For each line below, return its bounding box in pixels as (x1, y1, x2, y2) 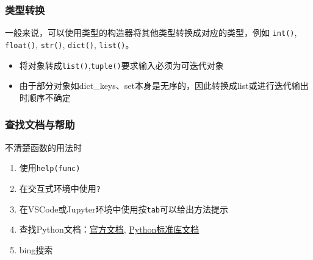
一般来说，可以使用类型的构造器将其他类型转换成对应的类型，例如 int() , (5, 26, 297, 39)
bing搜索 (19, 243, 53, 256)
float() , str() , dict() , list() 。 (5, 38, 134, 51)
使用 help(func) (19, 161, 81, 174)
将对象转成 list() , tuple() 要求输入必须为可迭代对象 (19, 58, 224, 71)
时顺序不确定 (19, 91, 71, 104)
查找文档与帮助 (5, 117, 75, 132)
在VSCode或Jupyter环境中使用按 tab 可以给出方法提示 (19, 202, 228, 215)
